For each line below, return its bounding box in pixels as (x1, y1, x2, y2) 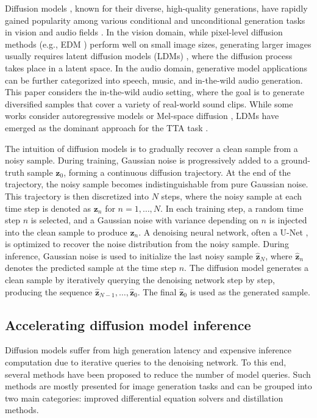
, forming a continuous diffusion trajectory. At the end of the (63, 165, 291, 178)
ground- (281, 154, 310, 167)
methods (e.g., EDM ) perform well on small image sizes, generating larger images (5, 37, 312, 50)
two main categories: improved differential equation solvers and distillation (5, 391, 283, 404)
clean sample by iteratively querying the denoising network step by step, (5, 273, 275, 286)
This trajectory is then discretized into (5, 189, 149, 202)
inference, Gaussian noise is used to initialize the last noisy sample (5, 249, 253, 262)
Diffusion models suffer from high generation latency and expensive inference (5, 344, 292, 356)
